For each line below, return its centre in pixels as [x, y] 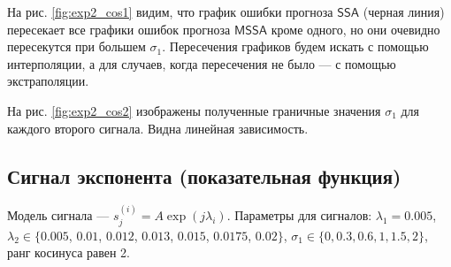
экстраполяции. [48, 81]
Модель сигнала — [58, 215]
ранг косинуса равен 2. [69, 252]
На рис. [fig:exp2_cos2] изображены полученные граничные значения [194, 110]
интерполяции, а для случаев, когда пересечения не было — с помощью [202, 63]
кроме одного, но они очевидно [355, 29]
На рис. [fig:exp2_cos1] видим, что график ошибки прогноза [170, 11]
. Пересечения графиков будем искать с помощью [295, 46]
